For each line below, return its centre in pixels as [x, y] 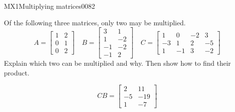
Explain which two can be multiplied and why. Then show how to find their [117, 63]
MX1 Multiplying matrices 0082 [50, 6]
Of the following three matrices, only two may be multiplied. [95, 22]
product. [17, 72]
